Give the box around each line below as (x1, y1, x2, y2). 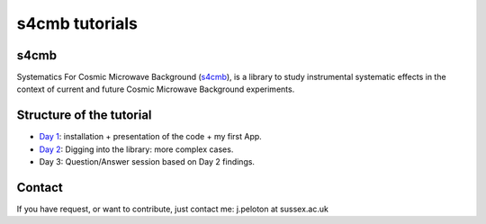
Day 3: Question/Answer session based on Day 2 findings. (39, 157, 256, 167)
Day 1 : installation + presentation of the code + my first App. (39, 131, 263, 142)
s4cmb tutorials (16, 13, 139, 33)
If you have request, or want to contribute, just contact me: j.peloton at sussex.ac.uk (16, 203, 328, 215)
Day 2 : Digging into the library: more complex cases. (39, 144, 234, 155)
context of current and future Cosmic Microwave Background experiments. (16, 84, 295, 94)
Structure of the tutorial (16, 108, 152, 123)
